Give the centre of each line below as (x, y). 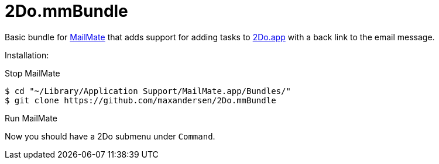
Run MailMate (31, 118)
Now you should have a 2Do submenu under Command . (110, 136)
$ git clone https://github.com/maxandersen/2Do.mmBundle (140, 100)
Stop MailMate (32, 73)
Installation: (27, 55)
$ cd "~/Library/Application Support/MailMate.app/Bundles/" (148, 91)
